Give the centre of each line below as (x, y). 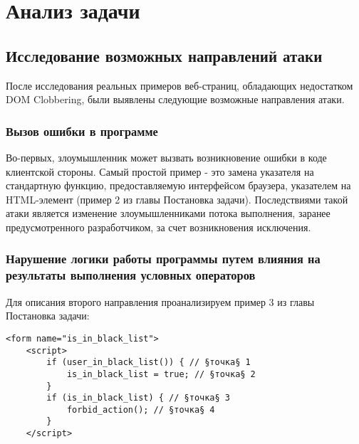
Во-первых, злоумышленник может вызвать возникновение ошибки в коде (166, 157)
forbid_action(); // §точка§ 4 (141, 409)
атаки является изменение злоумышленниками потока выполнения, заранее (168, 213)
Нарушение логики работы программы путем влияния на (163, 259)
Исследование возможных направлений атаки (164, 55)
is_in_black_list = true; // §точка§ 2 (161, 374)
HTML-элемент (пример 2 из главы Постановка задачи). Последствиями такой (177, 199)
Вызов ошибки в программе (82, 131)
